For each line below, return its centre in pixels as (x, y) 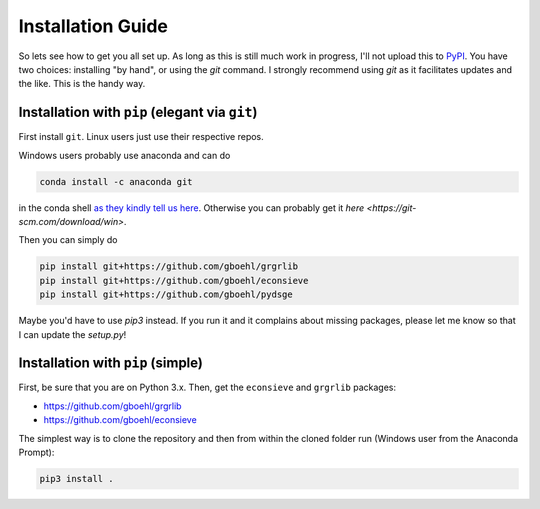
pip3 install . (76, 478)
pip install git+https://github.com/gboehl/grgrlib (169, 266)
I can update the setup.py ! (72, 334)
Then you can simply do (68, 240)
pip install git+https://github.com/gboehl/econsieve (174, 280)
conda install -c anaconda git (116, 181)
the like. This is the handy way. (82, 84)
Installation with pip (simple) (111, 363)
